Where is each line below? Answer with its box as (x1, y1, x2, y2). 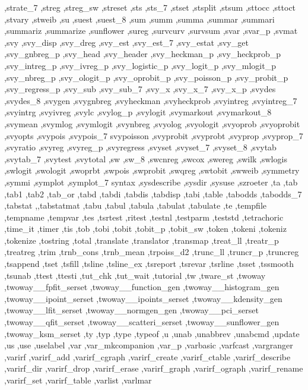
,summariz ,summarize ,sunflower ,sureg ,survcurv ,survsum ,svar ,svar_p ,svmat (4, 24, 298, 37)
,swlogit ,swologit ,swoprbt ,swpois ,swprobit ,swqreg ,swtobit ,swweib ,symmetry (4, 164, 300, 177)
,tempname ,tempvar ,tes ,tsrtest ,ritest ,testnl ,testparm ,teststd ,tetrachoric (4, 210, 284, 223)
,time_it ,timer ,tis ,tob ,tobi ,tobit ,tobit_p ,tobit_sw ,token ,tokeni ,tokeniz (4, 222, 287, 235)
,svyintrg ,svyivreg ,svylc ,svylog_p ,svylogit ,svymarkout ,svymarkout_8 (4, 106, 272, 118)
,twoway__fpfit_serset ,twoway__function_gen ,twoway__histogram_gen (4, 281, 280, 293)
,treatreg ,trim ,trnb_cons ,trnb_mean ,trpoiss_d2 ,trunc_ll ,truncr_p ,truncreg (4, 246, 299, 258)
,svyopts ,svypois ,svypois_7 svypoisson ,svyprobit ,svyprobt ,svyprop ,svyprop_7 (4, 129, 303, 141)
